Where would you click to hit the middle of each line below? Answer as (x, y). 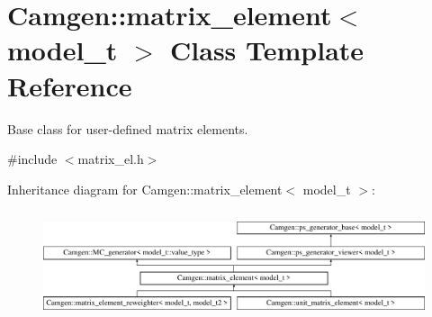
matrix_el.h (111, 159)
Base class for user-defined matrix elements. (128, 128)
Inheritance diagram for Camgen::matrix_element (145, 189)
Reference (70, 85)
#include (32, 159)
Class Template (267, 50)
